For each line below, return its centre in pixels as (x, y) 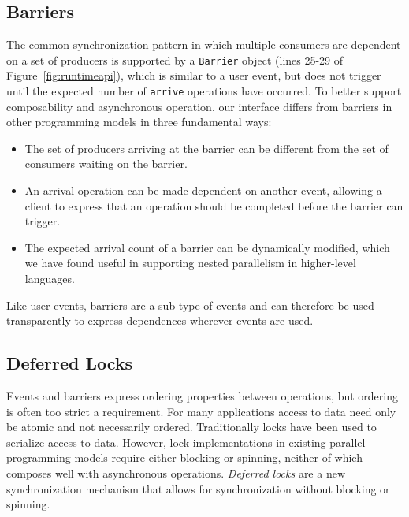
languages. (50, 279)
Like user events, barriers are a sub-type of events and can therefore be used (190, 305)
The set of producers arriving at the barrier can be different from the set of (206, 148)
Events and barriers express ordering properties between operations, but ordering (202, 396)
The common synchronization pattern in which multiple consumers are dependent (204, 45)
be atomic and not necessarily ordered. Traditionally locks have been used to (191, 427)
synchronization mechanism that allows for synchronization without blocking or (198, 488)
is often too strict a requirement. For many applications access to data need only (201, 411)
